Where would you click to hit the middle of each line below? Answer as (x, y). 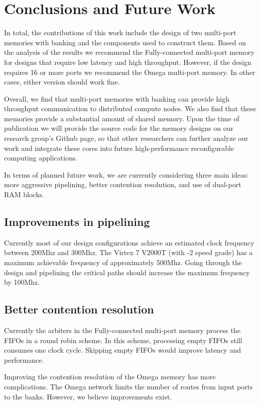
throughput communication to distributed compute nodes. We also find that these (130, 108)
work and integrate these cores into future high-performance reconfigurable (119, 148)
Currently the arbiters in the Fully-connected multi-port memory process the (122, 330)
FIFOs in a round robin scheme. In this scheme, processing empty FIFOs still (123, 340)
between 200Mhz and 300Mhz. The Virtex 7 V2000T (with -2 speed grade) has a (128, 252)
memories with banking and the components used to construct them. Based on (125, 42)
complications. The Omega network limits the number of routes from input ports (128, 386)
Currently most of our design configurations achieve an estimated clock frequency (129, 242)
